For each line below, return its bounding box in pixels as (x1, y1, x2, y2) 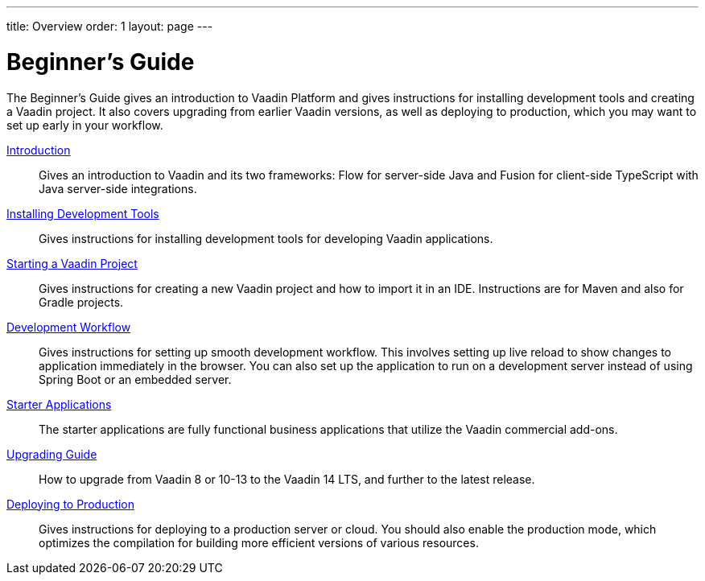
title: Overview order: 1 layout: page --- (6, 19, 213, 33)
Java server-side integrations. (39, 181, 197, 196)
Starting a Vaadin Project (6, 256, 138, 270)
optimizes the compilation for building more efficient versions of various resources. (39, 535, 479, 550)
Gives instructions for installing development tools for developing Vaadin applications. (39, 231, 493, 245)
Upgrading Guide (6, 447, 97, 461)
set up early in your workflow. (6, 117, 163, 132)
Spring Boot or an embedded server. (39, 372, 232, 386)
